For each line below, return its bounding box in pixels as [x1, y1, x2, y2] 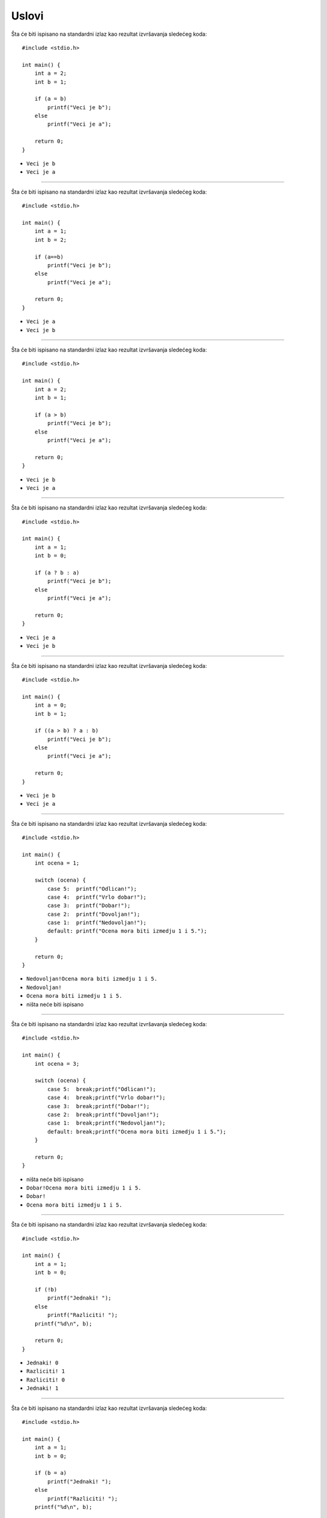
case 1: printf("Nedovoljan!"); [47, 919, 147, 926]
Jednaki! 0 [26, 1360, 59, 1366]
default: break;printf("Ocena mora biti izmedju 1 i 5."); [47, 1128, 226, 1135]
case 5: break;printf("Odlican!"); [47, 1086, 157, 1092]
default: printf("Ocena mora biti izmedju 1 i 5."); [47, 928, 207, 934]
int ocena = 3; [34, 1060, 80, 1067]
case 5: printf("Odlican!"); [47, 885, 137, 892]
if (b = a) [34, 1469, 67, 1477]
